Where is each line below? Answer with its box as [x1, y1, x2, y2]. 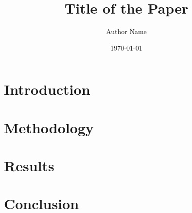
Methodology [4, 117, 94, 137]
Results [4, 156, 54, 176]
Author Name [106, 26, 147, 36]
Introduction [4, 79, 90, 99]
